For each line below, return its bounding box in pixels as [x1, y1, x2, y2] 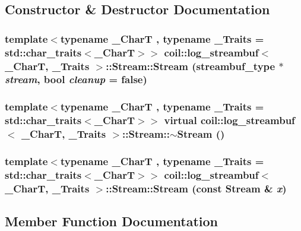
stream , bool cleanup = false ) [5, 72, 147, 87]
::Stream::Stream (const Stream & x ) [106, 181, 287, 195]
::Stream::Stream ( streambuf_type [106, 58, 275, 73]
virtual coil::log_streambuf [164, 113, 295, 128]
